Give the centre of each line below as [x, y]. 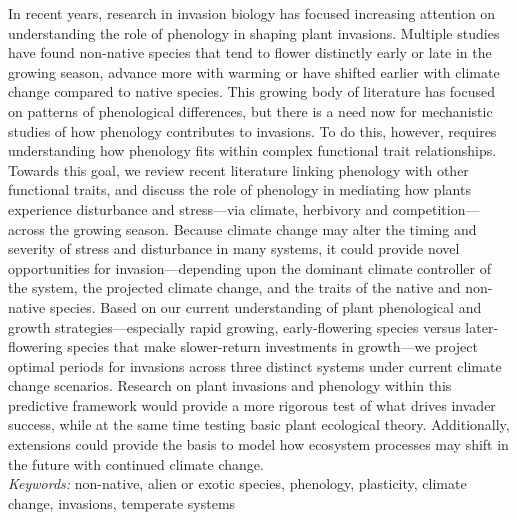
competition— [436, 208]
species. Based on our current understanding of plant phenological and [265, 306]
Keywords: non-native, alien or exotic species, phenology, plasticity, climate [237, 483]
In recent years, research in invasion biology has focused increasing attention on [252, 13]
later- [482, 326]
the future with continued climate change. [136, 463]
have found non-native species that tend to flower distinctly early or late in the [250, 52]
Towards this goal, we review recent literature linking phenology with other [238, 169]
